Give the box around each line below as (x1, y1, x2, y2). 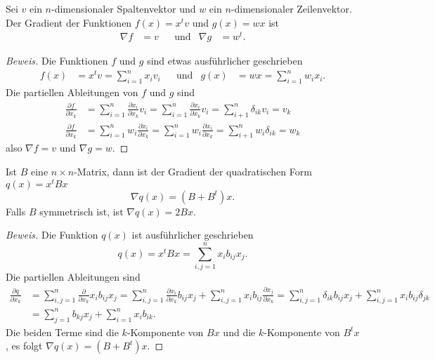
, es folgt (6, 338, 43, 353)
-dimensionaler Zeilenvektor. (231, 1, 352, 15)
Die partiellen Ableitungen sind (6, 269, 141, 284)
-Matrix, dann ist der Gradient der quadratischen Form (74, 164, 312, 178)
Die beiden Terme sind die (6, 324, 119, 339)
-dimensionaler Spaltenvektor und (51, 1, 196, 15)
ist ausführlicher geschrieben (131, 227, 254, 242)
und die (223, 324, 256, 339)
